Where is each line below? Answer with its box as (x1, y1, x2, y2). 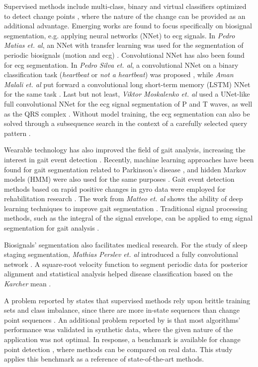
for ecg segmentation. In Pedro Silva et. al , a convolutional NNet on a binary (4, 59, 239, 70)
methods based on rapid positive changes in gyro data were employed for (4, 183, 226, 194)
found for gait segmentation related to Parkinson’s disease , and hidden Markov (4, 164, 247, 174)
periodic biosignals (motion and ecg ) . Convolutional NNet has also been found (4, 49, 245, 60)
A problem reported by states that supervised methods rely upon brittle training (4, 295, 250, 305)
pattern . (4, 127, 31, 138)
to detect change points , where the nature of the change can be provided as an (4, 10, 246, 21)
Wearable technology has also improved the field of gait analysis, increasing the (4, 144, 246, 155)
